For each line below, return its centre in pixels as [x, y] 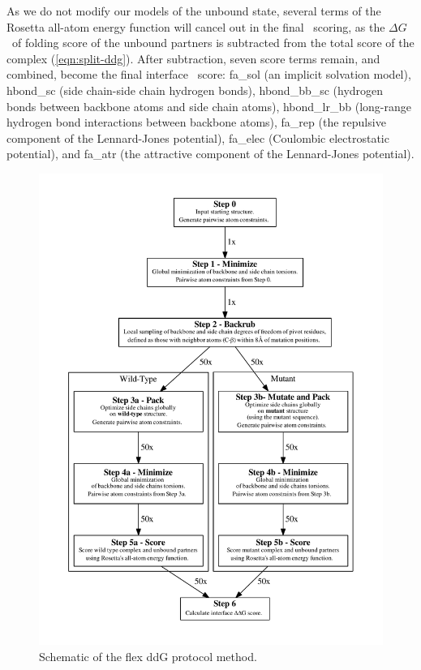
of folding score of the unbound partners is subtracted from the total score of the [213, 43]
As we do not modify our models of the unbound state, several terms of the [194, 11]
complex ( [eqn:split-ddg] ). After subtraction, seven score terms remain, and [193, 58]
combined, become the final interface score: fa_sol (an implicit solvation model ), [209, 74]
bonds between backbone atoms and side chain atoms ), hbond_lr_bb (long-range [209, 106]
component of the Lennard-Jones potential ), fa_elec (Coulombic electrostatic [198, 137]
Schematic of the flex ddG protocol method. [148, 656]
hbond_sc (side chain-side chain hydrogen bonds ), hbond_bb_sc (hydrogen [195, 90]
